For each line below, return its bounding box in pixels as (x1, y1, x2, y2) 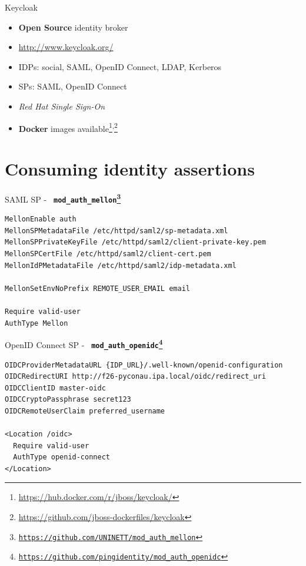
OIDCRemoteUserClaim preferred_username (5, 406, 165, 415)
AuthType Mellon (5, 319, 68, 327)
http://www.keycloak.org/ (18, 41, 114, 53)
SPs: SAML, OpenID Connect (18, 80, 127, 92)
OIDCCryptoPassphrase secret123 (5, 395, 131, 404)
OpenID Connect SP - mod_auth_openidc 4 (5, 337, 163, 350)
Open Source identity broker (18, 21, 128, 33)
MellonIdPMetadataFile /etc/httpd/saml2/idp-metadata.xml (5, 261, 237, 270)
